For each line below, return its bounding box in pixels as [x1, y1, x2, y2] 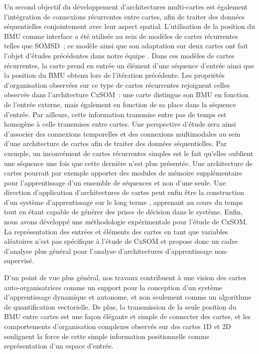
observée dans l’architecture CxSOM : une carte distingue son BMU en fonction [4, 89, 249, 100]
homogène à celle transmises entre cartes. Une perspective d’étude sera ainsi [4, 119, 236, 129]
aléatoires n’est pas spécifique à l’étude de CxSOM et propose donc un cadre [4, 236, 238, 246]
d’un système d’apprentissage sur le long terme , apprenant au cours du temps [4, 196, 243, 207]
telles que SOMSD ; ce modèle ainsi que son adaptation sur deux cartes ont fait [4, 40, 248, 51]
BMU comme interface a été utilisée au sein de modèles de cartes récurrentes [4, 30, 239, 41]
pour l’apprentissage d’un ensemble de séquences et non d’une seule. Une [4, 177, 226, 187]
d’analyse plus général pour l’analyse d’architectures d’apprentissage [4, 245, 212, 256]
